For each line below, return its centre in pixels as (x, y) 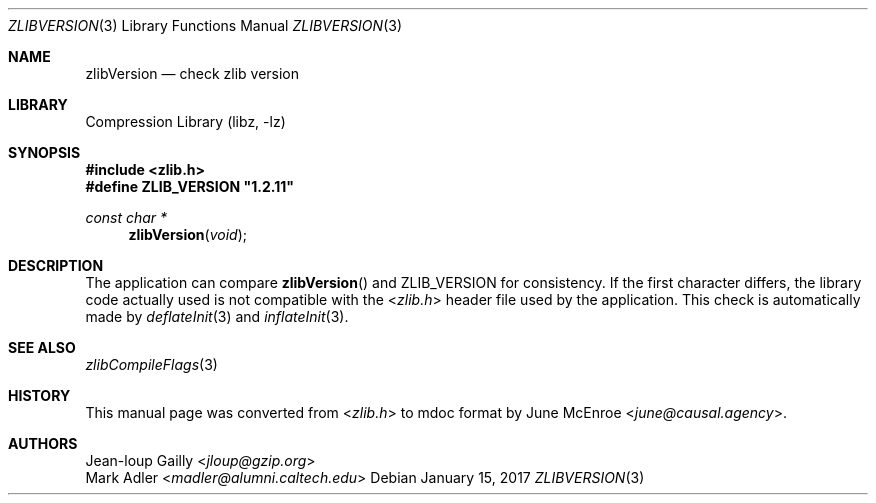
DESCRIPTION (56, 265)
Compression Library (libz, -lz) (185, 121)
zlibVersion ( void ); (187, 234)
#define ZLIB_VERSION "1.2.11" (189, 186)
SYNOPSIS (44, 152)
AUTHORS (43, 443)
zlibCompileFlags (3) (151, 364)
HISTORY (39, 395)
